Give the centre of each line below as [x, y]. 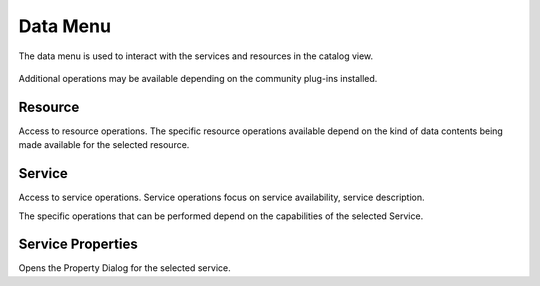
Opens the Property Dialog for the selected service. [124, 268]
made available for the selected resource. [104, 145]
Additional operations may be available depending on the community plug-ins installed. [198, 78]
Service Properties [78, 244]
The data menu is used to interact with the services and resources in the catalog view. [196, 56]
